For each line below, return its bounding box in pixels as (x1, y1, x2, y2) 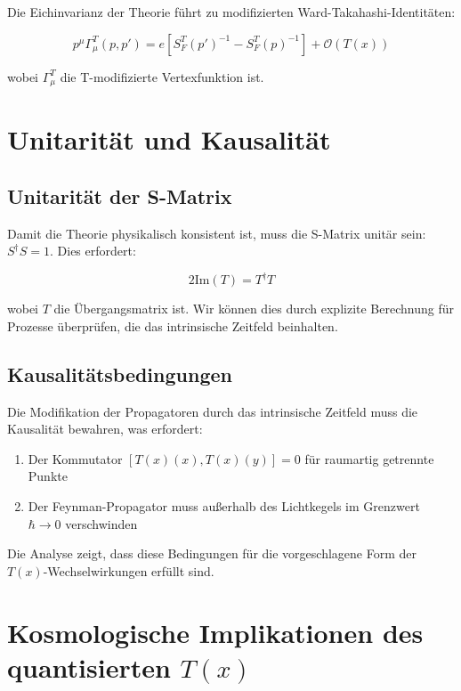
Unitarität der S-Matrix (7, 182, 232, 209)
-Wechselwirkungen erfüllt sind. (43, 561, 214, 580)
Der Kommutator (28, 449, 123, 467)
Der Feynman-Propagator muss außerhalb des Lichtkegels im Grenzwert (28, 497, 420, 516)
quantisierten (7, 648, 171, 685)
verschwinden (65, 514, 138, 532)
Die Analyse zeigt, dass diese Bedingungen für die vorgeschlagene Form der (7, 544, 417, 563)
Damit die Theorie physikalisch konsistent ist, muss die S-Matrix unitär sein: (7, 224, 426, 242)
